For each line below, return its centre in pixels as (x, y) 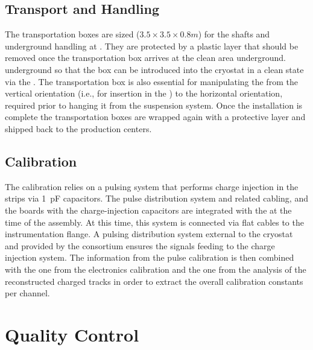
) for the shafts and (234, 34)
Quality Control (72, 334)
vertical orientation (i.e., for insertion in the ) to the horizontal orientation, (144, 93)
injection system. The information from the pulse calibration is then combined (150, 257)
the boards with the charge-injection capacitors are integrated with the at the (148, 210)
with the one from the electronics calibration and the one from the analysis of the (156, 269)
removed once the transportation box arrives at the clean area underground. (145, 58)
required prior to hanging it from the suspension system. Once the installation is (154, 105)
